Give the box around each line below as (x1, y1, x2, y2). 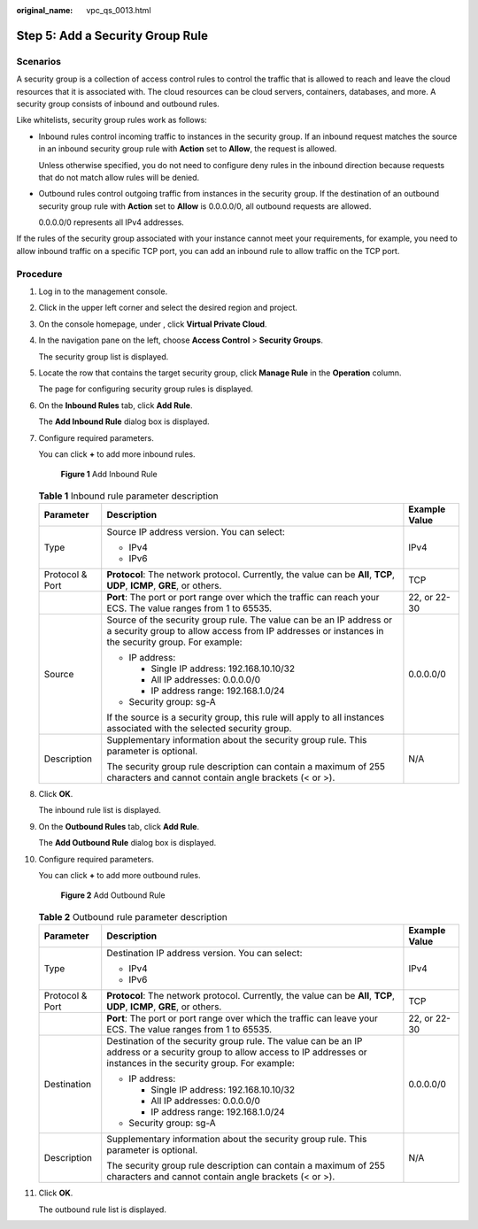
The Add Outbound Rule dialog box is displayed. (38, 838, 217, 848)
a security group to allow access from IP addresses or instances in (106, 625, 384, 638)
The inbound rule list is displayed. (38, 805, 161, 815)
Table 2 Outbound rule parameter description (38, 910, 227, 923)
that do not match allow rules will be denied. (38, 172, 200, 182)
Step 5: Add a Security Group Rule (16, 27, 208, 43)
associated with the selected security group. (106, 723, 292, 735)
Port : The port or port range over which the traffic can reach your (106, 591, 380, 604)
